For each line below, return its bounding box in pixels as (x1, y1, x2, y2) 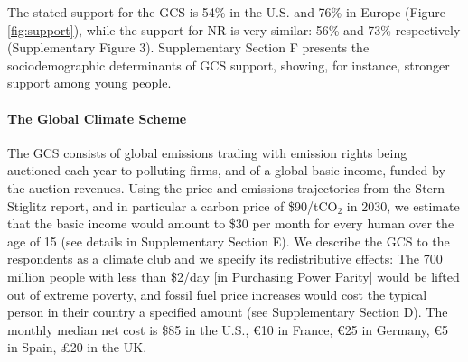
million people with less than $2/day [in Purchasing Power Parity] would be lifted (7, 266, 460, 285)
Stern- (415, 178, 449, 197)
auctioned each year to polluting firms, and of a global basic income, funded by (7, 161, 445, 180)
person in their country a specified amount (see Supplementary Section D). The (7, 302, 448, 321)
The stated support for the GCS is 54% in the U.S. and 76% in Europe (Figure (7, 3, 446, 21)
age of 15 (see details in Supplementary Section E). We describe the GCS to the (7, 231, 450, 250)
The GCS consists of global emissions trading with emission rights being (7, 143, 407, 162)
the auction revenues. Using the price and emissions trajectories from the (7, 178, 411, 197)
